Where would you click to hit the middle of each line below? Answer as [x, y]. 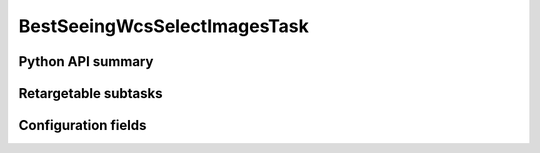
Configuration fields [82, 125]
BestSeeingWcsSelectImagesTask [163, 26]
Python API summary [86, 61]
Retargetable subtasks [91, 93]
